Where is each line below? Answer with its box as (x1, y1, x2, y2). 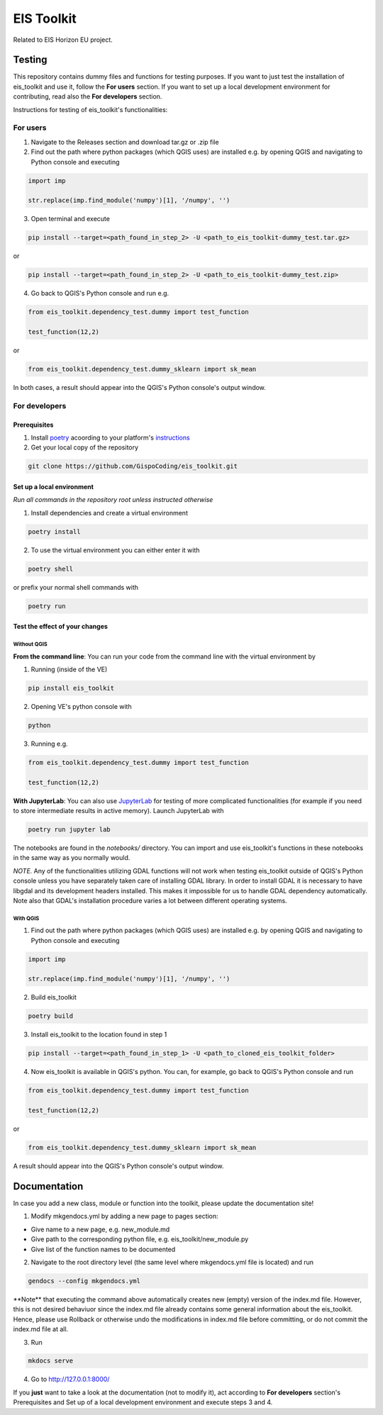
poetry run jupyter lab (28, 826, 111, 833)
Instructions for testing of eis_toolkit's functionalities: (13, 105, 168, 113)
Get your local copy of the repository (30, 443, 138, 452)
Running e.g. (30, 739, 68, 748)
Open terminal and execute (30, 215, 110, 223)
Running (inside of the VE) (30, 665, 108, 673)
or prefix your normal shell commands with (13, 583, 138, 591)
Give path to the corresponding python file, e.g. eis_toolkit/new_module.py (30, 1235, 249, 1243)
